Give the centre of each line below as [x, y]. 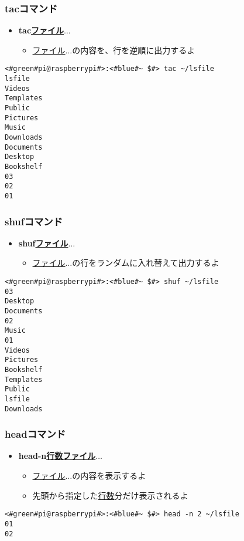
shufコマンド [34, 221]
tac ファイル [41, 30]
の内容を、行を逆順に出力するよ [134, 50]
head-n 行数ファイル [57, 456]
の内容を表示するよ [109, 475]
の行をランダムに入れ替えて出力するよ [146, 263]
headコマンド [35, 434]
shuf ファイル [43, 243]
